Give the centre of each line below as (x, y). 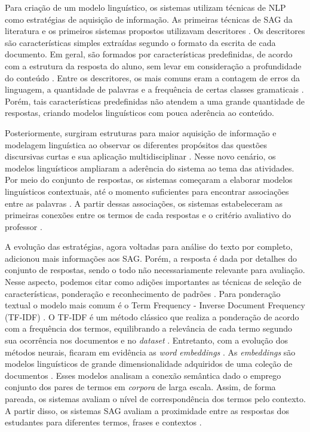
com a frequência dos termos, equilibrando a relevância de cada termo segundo (149, 328)
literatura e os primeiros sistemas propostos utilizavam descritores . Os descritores (155, 31)
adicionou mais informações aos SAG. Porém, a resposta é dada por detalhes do (151, 258)
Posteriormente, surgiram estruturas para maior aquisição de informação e (141, 132)
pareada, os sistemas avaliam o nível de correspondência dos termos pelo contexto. (155, 399)
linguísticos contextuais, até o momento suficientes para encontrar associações (147, 191)
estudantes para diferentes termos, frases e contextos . (103, 422)
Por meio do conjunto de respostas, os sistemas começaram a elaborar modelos (149, 180)
